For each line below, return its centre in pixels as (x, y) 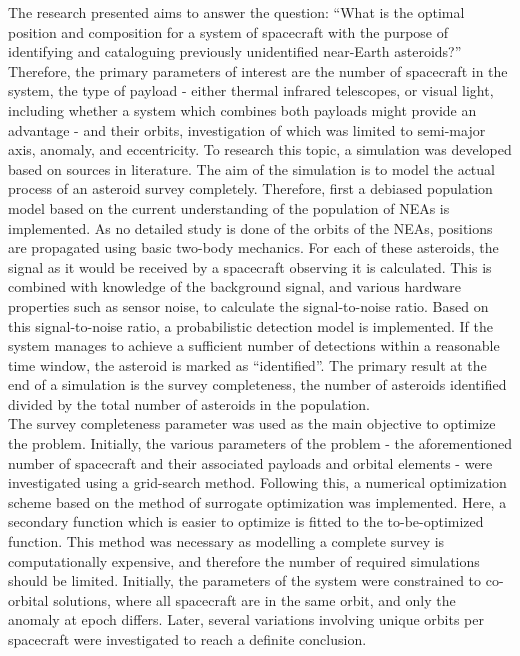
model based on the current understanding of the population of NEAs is (229, 207)
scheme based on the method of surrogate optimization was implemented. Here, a (257, 501)
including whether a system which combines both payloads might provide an (242, 109)
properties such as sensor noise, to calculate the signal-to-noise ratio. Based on (248, 305)
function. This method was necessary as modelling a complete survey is (226, 541)
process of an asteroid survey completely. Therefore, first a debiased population (250, 188)
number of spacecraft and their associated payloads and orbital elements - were (250, 462)
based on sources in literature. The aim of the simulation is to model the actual (251, 168)
